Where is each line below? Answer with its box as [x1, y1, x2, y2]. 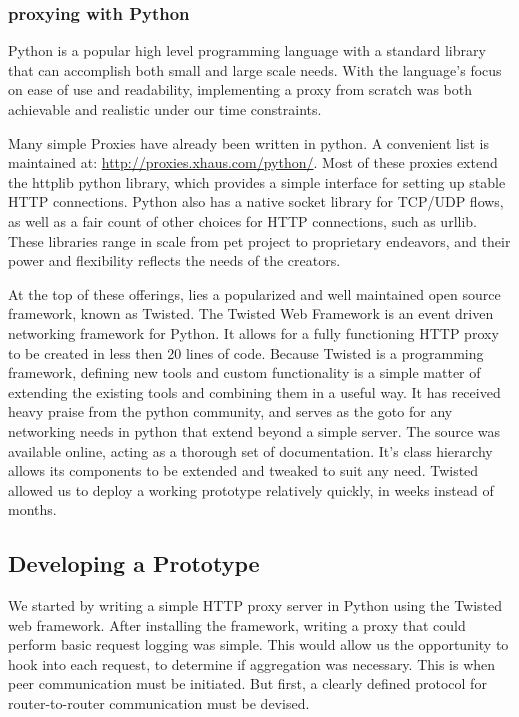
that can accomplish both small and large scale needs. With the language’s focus [8, 59, 502, 80]
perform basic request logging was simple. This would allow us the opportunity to [8, 634, 509, 655]
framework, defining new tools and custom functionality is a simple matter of [8, 362, 481, 383]
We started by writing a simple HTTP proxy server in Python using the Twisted [8, 595, 503, 616]
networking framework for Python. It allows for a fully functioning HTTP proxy [8, 322, 499, 343]
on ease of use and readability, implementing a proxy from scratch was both [8, 79, 473, 100]
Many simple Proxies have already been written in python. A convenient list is [8, 132, 489, 153]
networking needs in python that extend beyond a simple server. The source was [8, 420, 501, 441]
